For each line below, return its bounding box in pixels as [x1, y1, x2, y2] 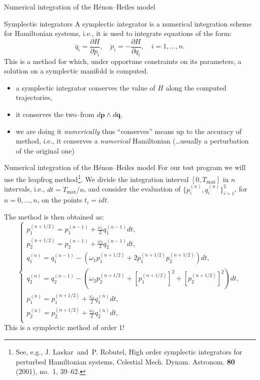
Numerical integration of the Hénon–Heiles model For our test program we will [4, 162, 246, 172]
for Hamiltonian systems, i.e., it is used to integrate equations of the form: [4, 28, 232, 38]
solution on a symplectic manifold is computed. [4, 65, 148, 76]
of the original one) [15, 145, 74, 155]
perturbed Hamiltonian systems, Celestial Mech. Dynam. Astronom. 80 [15, 356, 235, 366]
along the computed [165, 82, 226, 92]
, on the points [37, 194, 82, 205]
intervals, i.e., [4, 183, 45, 194]
